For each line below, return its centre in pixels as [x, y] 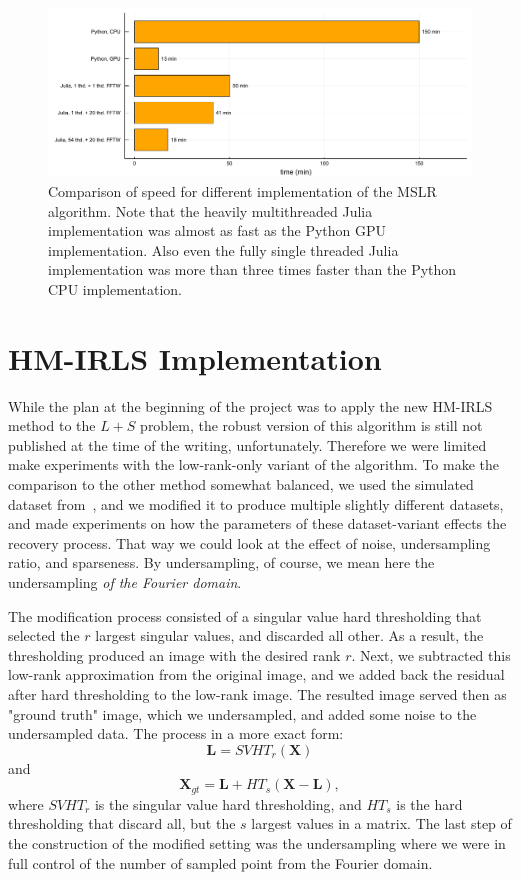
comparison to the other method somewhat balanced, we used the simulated [241, 484]
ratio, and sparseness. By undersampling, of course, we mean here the [221, 562]
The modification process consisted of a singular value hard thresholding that [245, 615]
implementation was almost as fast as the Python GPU [217, 230]
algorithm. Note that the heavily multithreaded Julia [210, 210]
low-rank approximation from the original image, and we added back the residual [256, 674]
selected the [44, 635]
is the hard [429, 803]
